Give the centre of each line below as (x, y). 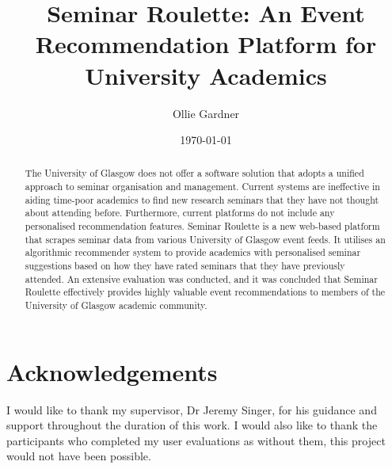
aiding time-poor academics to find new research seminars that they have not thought (202, 199)
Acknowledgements (112, 371)
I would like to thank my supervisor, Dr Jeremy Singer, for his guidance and (192, 409)
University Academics (206, 75)
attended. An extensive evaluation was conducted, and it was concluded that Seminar (201, 278)
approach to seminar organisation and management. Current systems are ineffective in (202, 187)
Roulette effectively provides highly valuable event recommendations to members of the (205, 292)
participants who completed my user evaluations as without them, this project (196, 440)
